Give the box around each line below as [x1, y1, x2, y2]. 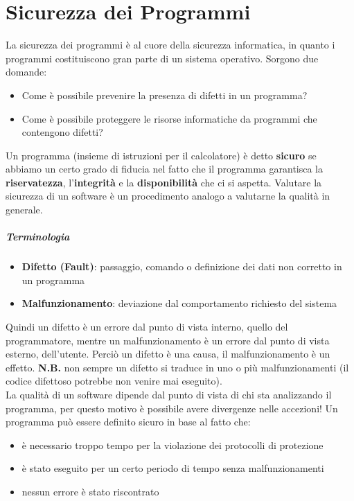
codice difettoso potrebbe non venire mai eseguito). [6, 373, 222, 388]
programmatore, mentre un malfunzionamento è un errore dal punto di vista [6, 333, 330, 347]
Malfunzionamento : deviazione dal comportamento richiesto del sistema [21, 296, 337, 310]
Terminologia [6, 229, 70, 244]
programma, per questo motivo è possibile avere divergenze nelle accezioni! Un [6, 401, 338, 415]
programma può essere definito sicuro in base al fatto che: [6, 414, 251, 429]
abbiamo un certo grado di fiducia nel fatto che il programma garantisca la [6, 161, 324, 176]
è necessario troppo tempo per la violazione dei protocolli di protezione [21, 437, 324, 452]
